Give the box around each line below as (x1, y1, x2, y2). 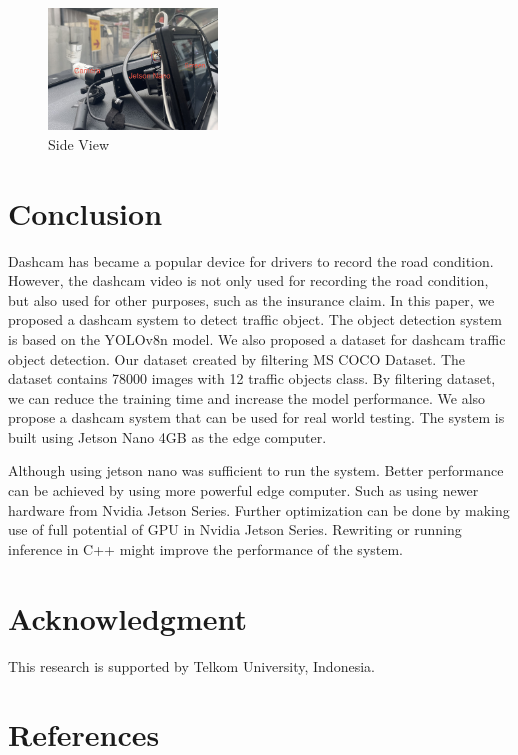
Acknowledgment (8, 597, 247, 638)
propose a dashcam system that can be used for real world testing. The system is (8, 407, 505, 428)
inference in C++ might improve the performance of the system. (8, 538, 404, 559)
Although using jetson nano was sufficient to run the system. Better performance (8, 460, 504, 481)
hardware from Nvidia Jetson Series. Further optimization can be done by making (8, 499, 510, 520)
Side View (48, 133, 110, 154)
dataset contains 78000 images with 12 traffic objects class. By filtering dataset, (8, 368, 496, 389)
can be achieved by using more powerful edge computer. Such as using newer (8, 480, 479, 501)
